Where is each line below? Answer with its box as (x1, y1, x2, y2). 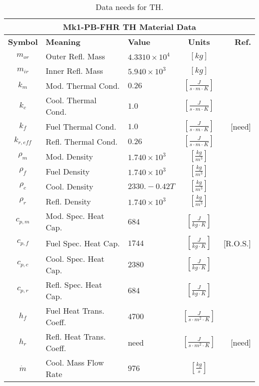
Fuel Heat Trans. (45, 305, 105, 316)
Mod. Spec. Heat (45, 210, 105, 221)
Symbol (8, 36, 38, 47)
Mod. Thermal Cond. (45, 79, 120, 91)
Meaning (45, 36, 81, 47)
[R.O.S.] (223, 237, 251, 249)
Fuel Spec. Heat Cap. (45, 237, 120, 249)
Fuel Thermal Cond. (45, 120, 117, 132)
